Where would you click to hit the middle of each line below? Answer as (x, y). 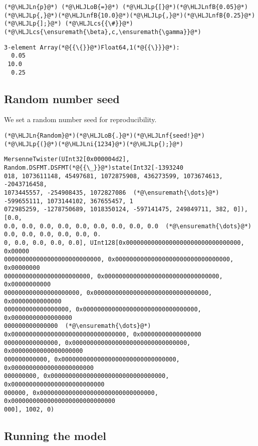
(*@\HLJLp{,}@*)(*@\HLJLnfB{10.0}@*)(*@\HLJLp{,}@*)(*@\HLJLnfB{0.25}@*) (130, 15)
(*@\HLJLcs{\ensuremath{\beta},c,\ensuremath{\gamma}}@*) (103, 32)
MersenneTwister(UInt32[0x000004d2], (67, 159)
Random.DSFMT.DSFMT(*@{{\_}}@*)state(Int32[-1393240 (94, 168)
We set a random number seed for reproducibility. (80, 119)
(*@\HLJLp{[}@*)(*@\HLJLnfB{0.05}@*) (185, 7)
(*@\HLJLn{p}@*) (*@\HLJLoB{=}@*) (62, 7)
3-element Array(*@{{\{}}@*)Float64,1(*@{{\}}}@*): (92, 47)
